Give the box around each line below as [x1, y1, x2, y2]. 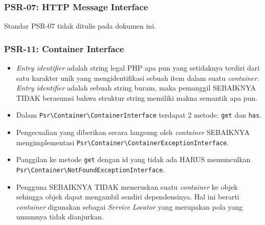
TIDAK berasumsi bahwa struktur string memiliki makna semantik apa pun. [16, 92, 258, 103]
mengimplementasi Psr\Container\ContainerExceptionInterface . [16, 137, 229, 147]
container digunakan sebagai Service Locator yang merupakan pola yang [16, 201, 243, 212]
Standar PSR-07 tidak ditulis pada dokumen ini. [4, 20, 156, 31]
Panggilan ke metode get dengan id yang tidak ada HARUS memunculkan [16, 154, 251, 165]
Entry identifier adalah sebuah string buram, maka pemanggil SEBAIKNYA [16, 82, 256, 93]
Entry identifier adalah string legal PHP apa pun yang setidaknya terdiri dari [16, 62, 260, 73]
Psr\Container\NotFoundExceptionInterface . [16, 164, 165, 174]
